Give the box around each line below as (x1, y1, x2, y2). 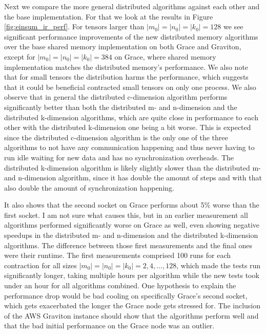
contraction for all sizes (4, 259, 77, 270)
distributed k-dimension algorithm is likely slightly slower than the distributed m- (4, 162, 261, 173)
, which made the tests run (176, 259, 261, 270)
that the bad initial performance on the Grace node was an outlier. (4, 320, 215, 331)
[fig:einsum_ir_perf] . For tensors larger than (4, 21, 145, 32)
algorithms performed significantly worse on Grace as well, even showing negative (4, 219, 260, 230)
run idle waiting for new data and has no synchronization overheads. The (4, 152, 234, 162)
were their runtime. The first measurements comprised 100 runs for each (4, 250, 231, 261)
